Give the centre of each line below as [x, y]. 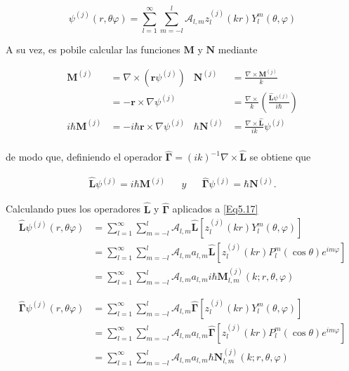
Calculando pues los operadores [73, 209]
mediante [238, 49]
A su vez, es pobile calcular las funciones [93, 49]
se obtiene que [280, 157]
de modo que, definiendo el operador [84, 157]
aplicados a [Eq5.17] [215, 209]
